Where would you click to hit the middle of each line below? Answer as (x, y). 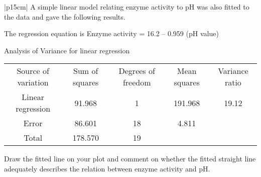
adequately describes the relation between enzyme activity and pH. (107, 168)
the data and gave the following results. (65, 16)
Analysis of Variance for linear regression (67, 50)
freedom (137, 82)
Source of (33, 71)
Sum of (86, 71)
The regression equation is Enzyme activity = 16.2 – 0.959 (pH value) (111, 33)
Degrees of (137, 71)
